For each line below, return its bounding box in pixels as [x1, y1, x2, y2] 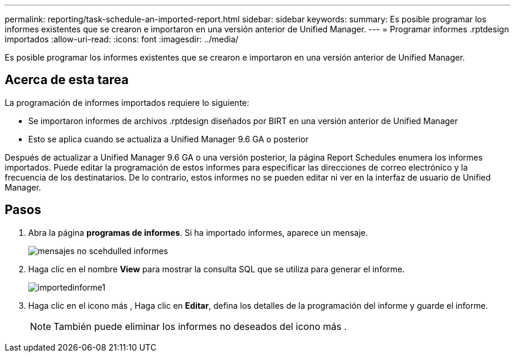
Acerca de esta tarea [5, 72, 129, 88]
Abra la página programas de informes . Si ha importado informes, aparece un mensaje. [28, 227, 368, 238]
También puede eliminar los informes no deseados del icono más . [53, 320, 347, 332]
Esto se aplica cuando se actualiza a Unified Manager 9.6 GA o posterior [28, 134, 309, 144]
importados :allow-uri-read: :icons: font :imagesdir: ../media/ [5, 34, 239, 44]
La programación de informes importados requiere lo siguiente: [5, 97, 249, 108]
